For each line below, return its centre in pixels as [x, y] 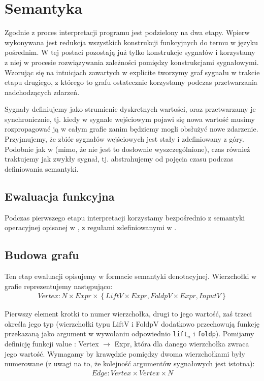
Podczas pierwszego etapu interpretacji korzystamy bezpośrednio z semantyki [125, 217]
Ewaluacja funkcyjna [60, 196]
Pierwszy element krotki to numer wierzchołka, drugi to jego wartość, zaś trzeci [128, 314]
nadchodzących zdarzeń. [42, 92]
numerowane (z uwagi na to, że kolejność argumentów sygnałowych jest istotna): [130, 363]
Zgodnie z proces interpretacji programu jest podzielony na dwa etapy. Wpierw [127, 32]
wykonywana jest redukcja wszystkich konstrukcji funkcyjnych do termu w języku [131, 42]
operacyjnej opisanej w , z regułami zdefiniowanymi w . [91, 227]
